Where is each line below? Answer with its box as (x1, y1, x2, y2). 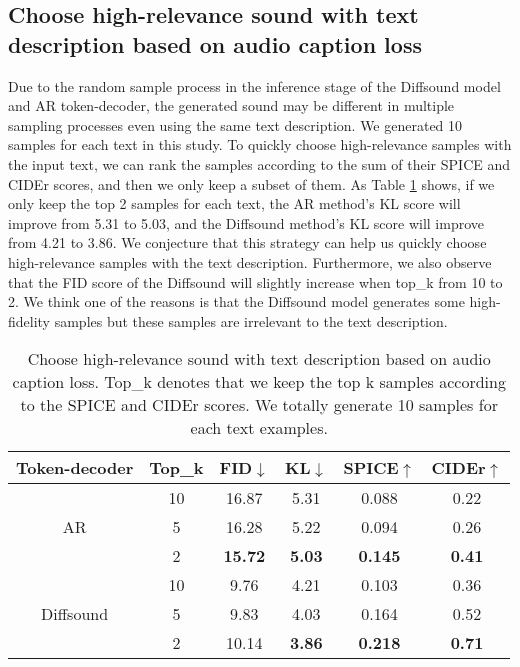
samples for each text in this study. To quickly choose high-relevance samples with (8, 134, 512, 155)
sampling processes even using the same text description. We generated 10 (8, 114, 463, 135)
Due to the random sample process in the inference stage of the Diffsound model (8, 75, 501, 96)
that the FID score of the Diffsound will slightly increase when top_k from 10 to (8, 271, 503, 292)
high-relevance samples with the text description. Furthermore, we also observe (8, 251, 492, 272)
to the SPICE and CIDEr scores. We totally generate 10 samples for (20, 393, 498, 417)
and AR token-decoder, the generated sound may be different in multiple (8, 95, 455, 116)
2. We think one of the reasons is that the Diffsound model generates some (8, 291, 465, 312)
